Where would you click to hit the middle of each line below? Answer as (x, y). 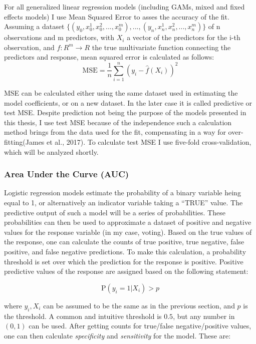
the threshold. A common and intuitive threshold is (83, 316)
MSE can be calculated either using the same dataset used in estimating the (121, 93)
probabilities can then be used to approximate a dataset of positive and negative (128, 222)
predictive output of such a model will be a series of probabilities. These (115, 212)
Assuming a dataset (34, 26)
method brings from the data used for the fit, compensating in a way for (115, 132)
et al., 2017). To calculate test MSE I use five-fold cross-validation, (149, 142)
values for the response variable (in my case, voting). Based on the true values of (128, 232)
